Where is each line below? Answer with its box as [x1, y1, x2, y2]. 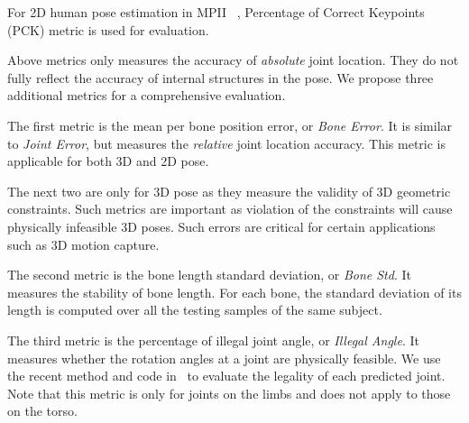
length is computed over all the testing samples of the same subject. [7, 300, 382, 319]
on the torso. [7, 401, 78, 420]
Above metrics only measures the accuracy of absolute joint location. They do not [7, 51, 459, 69]
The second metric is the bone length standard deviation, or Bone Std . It [7, 265, 411, 284]
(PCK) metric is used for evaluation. [7, 20, 209, 39]
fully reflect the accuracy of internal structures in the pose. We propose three [7, 68, 434, 87]
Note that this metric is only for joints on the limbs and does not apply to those [7, 383, 451, 402]
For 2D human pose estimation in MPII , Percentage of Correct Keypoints [7, 3, 425, 21]
